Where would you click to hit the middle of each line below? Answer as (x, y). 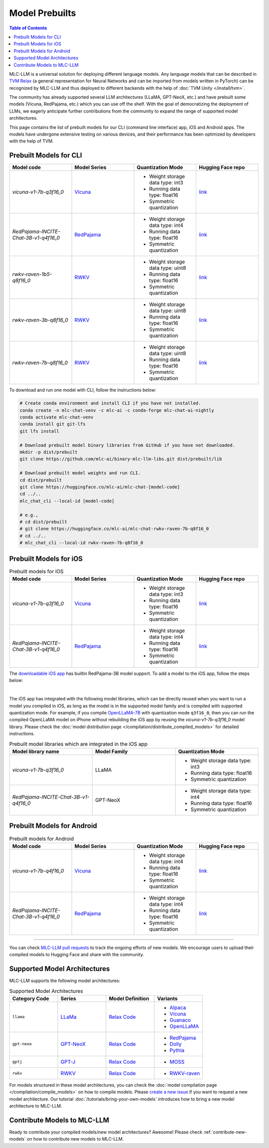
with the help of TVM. (31, 141)
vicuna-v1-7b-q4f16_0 (38, 871)
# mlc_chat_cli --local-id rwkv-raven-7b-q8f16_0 (81, 543)
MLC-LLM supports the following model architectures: (65, 981)
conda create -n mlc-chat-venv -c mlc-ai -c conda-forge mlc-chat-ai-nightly (117, 410)
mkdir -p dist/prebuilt (49, 452)
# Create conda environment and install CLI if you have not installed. (110, 403)
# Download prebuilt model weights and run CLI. (80, 473)
